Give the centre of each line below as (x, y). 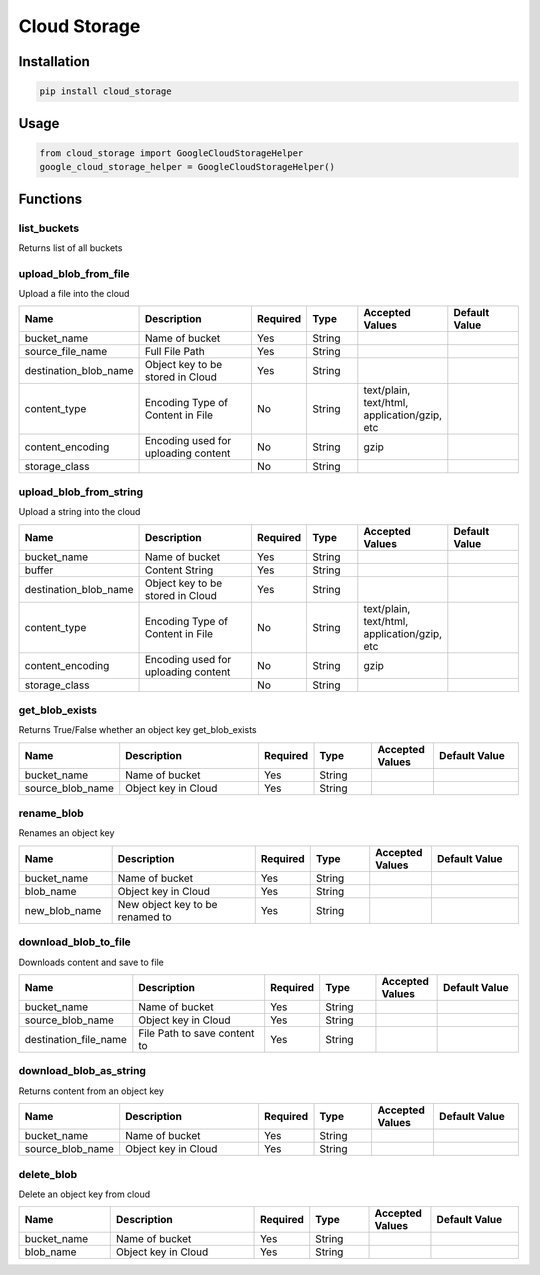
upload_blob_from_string (81, 492)
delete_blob (48, 1174)
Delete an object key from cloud (84, 1194)
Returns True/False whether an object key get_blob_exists (137, 730)
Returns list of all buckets (70, 247)
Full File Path (175, 352)
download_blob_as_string (82, 1071)
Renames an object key (66, 833)
